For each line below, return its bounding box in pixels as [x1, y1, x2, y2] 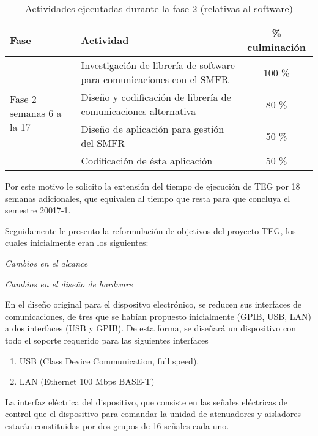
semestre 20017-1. [5, 204, 71, 216]
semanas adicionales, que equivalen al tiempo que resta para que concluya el [5, 191, 290, 204]
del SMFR [81, 136, 125, 150]
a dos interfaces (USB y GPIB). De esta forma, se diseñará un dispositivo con [5, 322, 296, 334]
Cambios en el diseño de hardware [5, 277, 133, 290]
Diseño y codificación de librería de [81, 90, 231, 104]
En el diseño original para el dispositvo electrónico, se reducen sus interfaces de [5, 298, 302, 311]
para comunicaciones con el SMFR [81, 72, 229, 86]
